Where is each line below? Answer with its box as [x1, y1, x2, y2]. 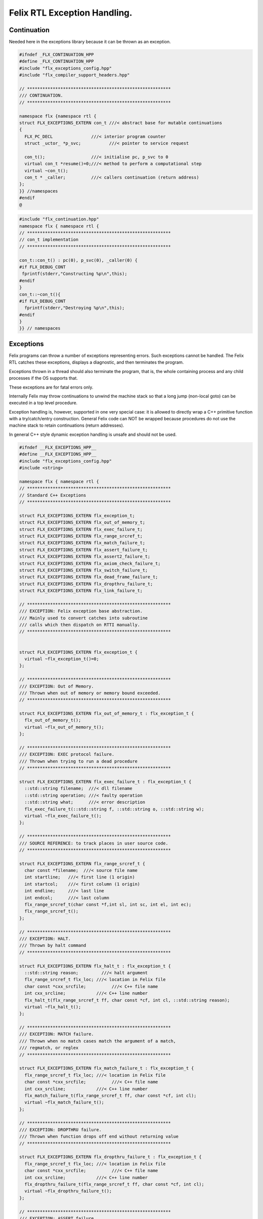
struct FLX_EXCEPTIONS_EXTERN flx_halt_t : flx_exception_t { [19, 963, 171, 969]
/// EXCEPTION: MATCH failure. [19, 1031, 94, 1037]
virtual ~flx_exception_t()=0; [24, 656, 99, 662]
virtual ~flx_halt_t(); [24, 1004, 81, 1009]
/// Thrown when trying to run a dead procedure [19, 758, 138, 764]
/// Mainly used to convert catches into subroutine [19, 615, 148, 621]
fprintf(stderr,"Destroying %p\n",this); [24, 305, 125, 311]
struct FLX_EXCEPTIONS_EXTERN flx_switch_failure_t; [19, 567, 148, 573]
